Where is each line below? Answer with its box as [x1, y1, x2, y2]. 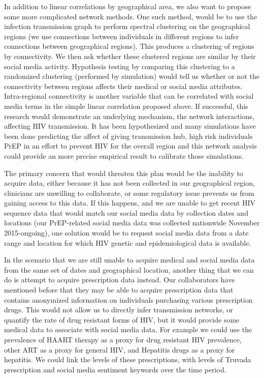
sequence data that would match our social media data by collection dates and [4, 207, 248, 218]
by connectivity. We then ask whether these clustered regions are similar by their [4, 50, 256, 61]
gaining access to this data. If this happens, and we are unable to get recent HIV [4, 197, 256, 208]
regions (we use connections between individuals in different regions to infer [4, 31, 239, 41]
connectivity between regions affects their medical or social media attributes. [4, 80, 243, 91]
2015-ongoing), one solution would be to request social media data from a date [4, 227, 249, 238]
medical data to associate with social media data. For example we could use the [4, 324, 252, 335]
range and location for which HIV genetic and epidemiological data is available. [4, 237, 251, 248]
